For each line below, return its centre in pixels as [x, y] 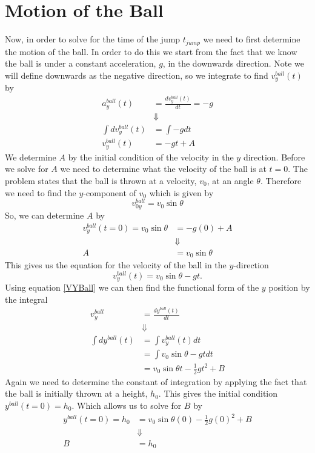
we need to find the [41, 192]
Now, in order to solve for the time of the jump [93, 39]
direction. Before [274, 157]
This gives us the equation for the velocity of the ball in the [116, 265]
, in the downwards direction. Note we [233, 63]
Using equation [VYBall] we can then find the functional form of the [132, 287]
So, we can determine [45, 215]
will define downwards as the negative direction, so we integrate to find [137, 75]
